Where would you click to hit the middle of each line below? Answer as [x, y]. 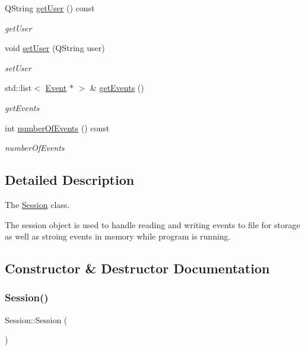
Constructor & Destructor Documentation [137, 268]
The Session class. [37, 204]
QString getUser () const [50, 8]
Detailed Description [70, 180]
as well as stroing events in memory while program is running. [118, 236]
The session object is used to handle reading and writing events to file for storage [152, 224]
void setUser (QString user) [55, 48]
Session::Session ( [36, 319]
